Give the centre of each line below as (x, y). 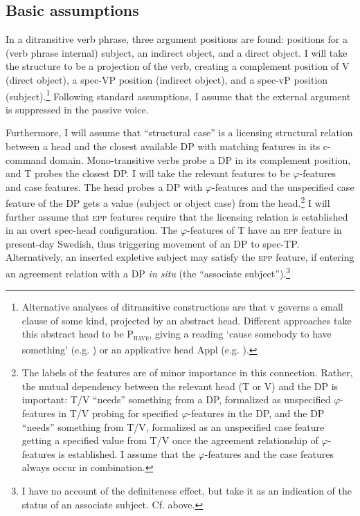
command (26, 159)
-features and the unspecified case (283, 186)
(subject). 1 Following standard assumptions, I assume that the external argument (178, 95)
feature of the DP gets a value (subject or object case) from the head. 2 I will (168, 202)
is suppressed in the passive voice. (77, 109)
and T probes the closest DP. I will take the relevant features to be (148, 173)
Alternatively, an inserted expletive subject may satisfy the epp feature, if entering (180, 257)
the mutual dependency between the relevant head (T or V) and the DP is (180, 386)
